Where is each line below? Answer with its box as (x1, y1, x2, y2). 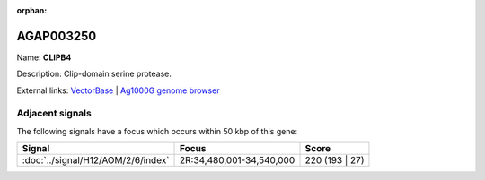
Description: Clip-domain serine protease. (16, 68, 172, 80)
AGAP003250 (16, 28, 97, 44)
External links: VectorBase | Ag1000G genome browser (16, 85, 220, 96)
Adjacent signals (16, 107, 92, 120)
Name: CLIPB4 (16, 52, 72, 63)
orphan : (16, 5, 48, 15)
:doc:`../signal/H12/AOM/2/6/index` (22, 154, 170, 167)
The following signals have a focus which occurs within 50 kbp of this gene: (16, 125, 298, 136)
